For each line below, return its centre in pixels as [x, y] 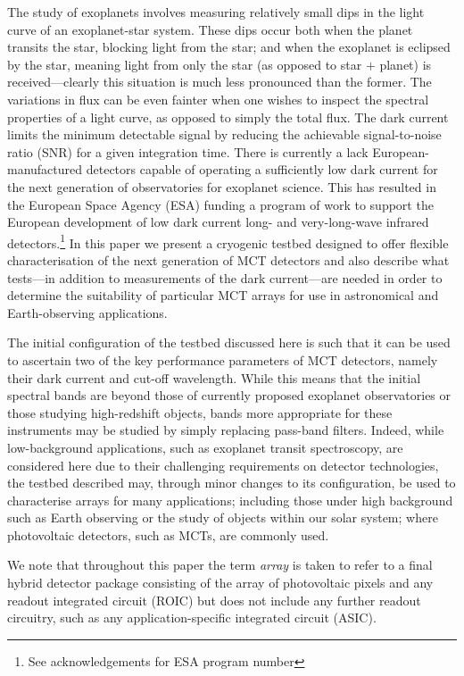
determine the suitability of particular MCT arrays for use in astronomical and [223, 295]
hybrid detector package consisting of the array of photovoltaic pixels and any [220, 583]
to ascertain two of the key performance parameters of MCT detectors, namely [223, 359]
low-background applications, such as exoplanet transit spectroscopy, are [205, 447]
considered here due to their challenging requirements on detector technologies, [223, 465]
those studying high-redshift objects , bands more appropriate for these [200, 412]
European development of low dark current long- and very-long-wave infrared [218, 222]
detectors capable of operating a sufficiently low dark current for [262, 169]
